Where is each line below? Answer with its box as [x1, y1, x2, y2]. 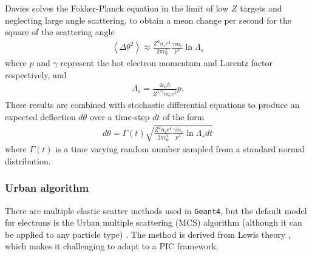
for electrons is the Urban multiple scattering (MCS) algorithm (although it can [5, 216, 302, 229]
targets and [240, 2, 282, 14]
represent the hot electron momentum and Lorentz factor [60, 56, 273, 69]
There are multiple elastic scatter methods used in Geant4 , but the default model [5, 204, 307, 217]
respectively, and [5, 68, 67, 81]
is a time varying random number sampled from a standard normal [55, 143, 305, 155]
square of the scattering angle [5, 25, 115, 38]
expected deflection [5, 110, 76, 123]
